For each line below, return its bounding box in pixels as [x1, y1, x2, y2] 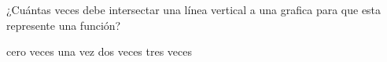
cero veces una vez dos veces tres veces [6, 43, 193, 60]
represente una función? [6, 16, 121, 33]
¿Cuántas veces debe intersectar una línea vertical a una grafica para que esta [6, 2, 381, 17]
